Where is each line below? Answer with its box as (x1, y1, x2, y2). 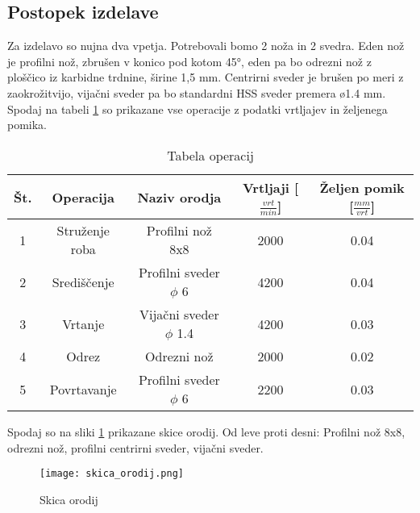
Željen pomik (319, 177, 405, 197)
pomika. (7, 116, 48, 133)
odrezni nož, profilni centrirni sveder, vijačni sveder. (7, 439, 264, 456)
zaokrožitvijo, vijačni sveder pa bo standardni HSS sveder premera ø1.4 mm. (7, 84, 386, 101)
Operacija (52, 187, 114, 206)
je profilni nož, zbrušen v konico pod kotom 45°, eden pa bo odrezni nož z (7, 52, 372, 69)
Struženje (56, 221, 110, 240)
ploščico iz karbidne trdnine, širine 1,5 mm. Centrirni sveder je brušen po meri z (7, 69, 404, 85)
